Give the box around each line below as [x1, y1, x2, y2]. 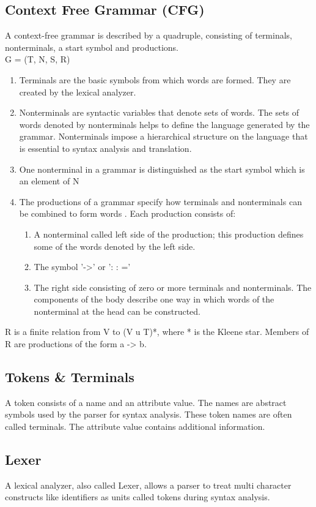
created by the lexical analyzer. [19, 85, 136, 98]
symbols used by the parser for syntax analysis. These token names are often [5, 408, 292, 421]
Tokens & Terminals [5, 367, 134, 386]
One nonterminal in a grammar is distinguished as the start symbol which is [19, 162, 305, 175]
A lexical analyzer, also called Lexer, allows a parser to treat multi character [5, 478, 292, 491]
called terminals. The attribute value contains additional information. [5, 420, 265, 433]
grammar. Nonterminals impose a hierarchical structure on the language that [19, 130, 308, 143]
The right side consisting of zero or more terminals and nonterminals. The [34, 280, 312, 293]
